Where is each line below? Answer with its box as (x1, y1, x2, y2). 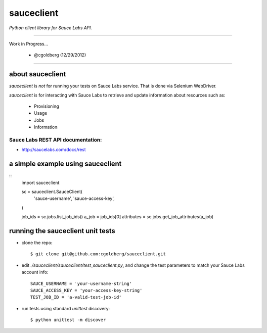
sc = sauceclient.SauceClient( (21, 189, 83, 195)
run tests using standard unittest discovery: (21, 305, 110, 311)
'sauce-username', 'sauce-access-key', (34, 195, 115, 201)
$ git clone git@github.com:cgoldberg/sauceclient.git (30, 251, 166, 257)
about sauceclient (9, 70, 66, 79)
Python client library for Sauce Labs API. (9, 25, 92, 31)
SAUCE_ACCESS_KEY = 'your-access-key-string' (30, 287, 143, 293)
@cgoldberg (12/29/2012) (34, 52, 87, 58)
